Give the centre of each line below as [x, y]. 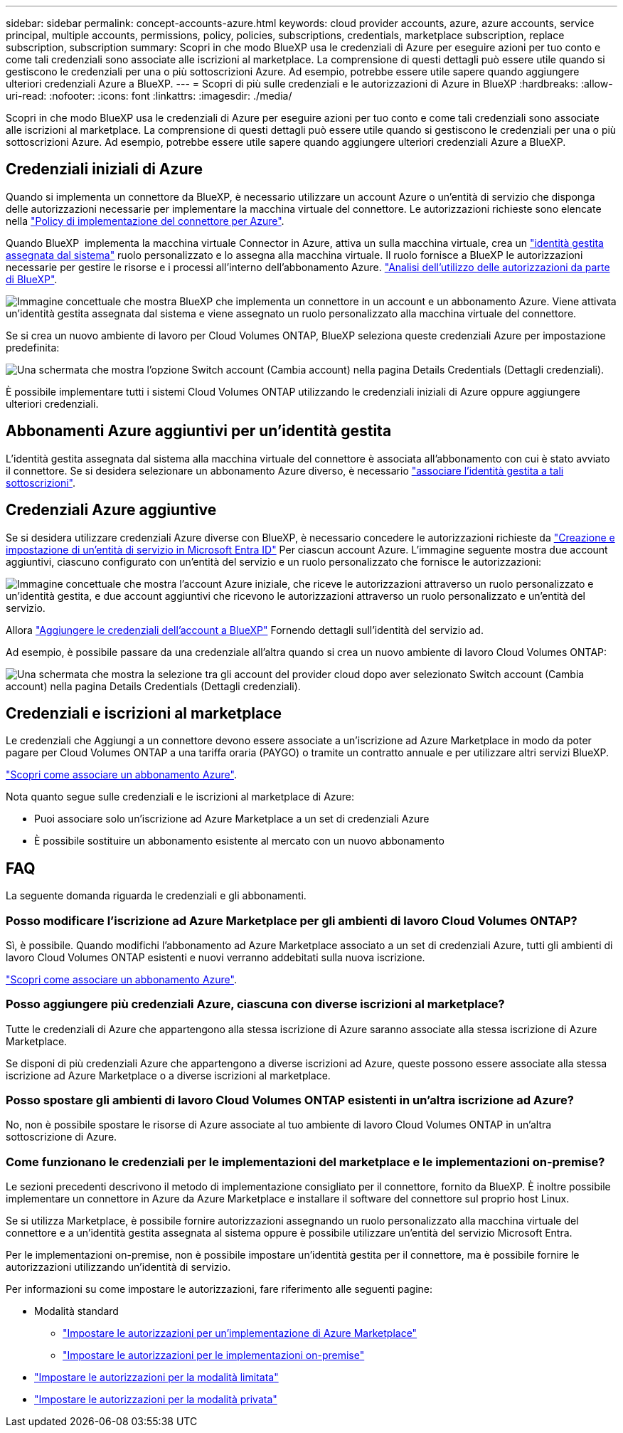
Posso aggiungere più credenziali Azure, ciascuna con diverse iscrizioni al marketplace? [255, 1004]
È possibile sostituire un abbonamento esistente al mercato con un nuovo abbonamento [239, 841]
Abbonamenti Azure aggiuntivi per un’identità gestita [199, 431]
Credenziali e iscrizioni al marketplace [144, 713]
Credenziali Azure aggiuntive [111, 510]
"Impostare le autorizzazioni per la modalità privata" [156, 1400]
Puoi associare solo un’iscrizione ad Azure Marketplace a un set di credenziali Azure [232, 819]
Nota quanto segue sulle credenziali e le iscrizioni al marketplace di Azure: [180, 797]
